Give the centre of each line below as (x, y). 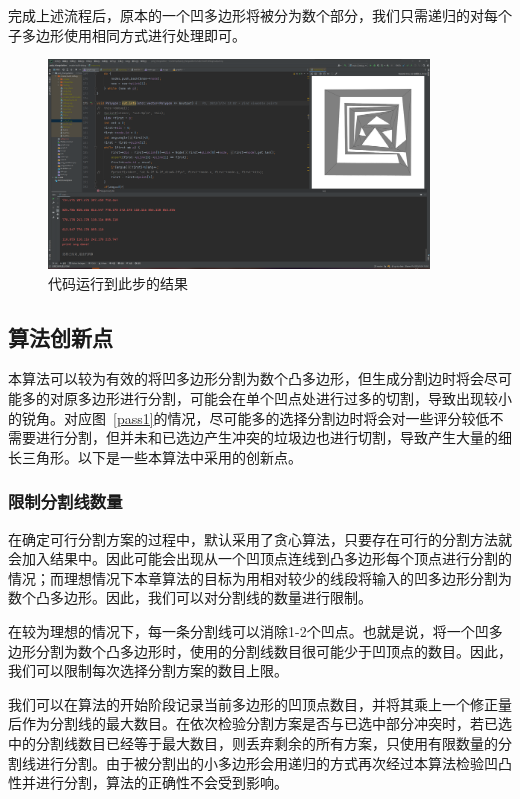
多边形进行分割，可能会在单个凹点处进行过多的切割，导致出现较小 (294, 397)
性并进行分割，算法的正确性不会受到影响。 (148, 782)
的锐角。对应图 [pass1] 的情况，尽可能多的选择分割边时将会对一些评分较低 (249, 417)
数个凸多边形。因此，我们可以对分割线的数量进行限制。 (190, 597)
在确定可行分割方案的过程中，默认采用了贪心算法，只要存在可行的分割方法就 (260, 538)
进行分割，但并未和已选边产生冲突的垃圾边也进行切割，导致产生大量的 (266, 437)
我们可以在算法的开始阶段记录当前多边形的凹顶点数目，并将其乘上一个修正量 (260, 703)
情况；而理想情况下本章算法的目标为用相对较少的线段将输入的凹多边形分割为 (260, 577)
